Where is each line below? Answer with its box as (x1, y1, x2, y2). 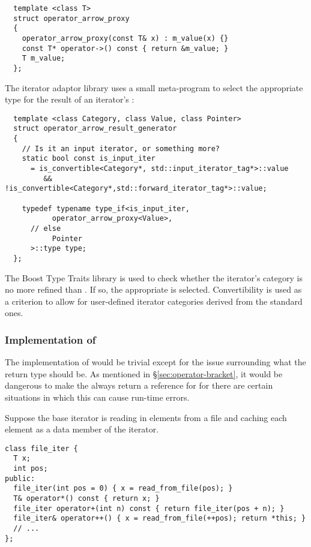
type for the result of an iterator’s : (5, 93, 134, 106)
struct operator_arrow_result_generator (13, 124, 177, 133)
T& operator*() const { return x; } (13, 494, 160, 503)
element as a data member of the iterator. (5, 423, 159, 435)
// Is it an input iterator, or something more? (22, 144, 220, 153)
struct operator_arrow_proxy (13, 14, 130, 23)
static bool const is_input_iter (22, 154, 155, 163)
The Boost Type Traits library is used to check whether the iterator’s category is (5, 271, 303, 284)
